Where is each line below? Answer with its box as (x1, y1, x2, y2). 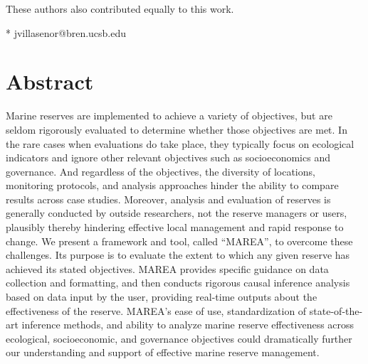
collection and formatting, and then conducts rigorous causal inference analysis (6, 275, 350, 290)
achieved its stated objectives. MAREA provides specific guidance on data (6, 261, 329, 276)
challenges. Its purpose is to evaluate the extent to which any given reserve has (6, 247, 350, 262)
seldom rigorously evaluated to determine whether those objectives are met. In (6, 122, 347, 136)
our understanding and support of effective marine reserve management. (6, 345, 320, 360)
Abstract (6, 67, 94, 96)
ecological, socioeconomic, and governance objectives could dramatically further (6, 331, 352, 346)
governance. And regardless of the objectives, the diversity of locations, (6, 164, 315, 178)
